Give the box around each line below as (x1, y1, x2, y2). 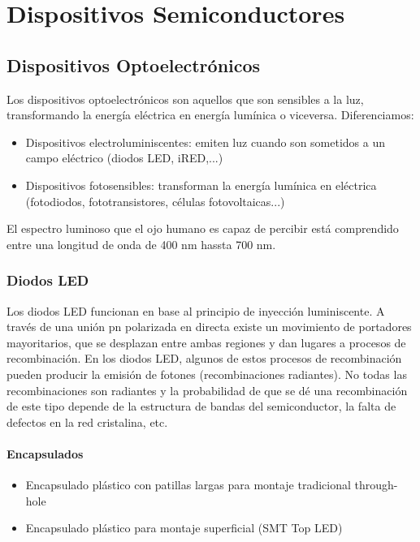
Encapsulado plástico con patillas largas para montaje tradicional (25, 476, 351, 493)
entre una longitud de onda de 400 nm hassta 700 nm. (6, 235, 276, 252)
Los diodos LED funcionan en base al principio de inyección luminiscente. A (6, 302, 385, 319)
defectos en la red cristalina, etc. (6, 413, 168, 430)
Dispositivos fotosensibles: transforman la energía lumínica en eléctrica (25, 176, 377, 193)
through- (354, 476, 398, 493)
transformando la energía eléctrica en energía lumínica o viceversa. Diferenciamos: (6, 106, 414, 123)
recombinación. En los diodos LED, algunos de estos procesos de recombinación (6, 350, 402, 367)
